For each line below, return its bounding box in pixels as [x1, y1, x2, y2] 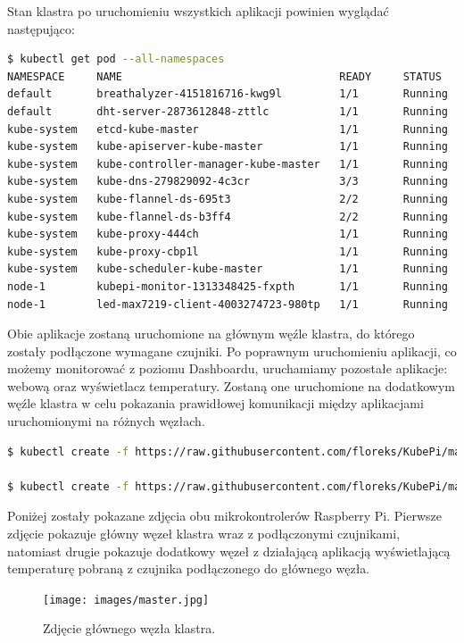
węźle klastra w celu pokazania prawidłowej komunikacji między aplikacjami [7, 394, 424, 413]
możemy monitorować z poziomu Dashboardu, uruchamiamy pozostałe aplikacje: [7, 359, 448, 378]
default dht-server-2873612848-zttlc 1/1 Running [7, 104, 448, 118]
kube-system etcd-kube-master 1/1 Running [7, 122, 448, 136]
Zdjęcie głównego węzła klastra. [43, 619, 216, 638]
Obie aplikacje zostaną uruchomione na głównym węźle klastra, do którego [7, 324, 415, 343]
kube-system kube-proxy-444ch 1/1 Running [7, 228, 448, 241]
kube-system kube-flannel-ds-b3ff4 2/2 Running [7, 210, 448, 223]
